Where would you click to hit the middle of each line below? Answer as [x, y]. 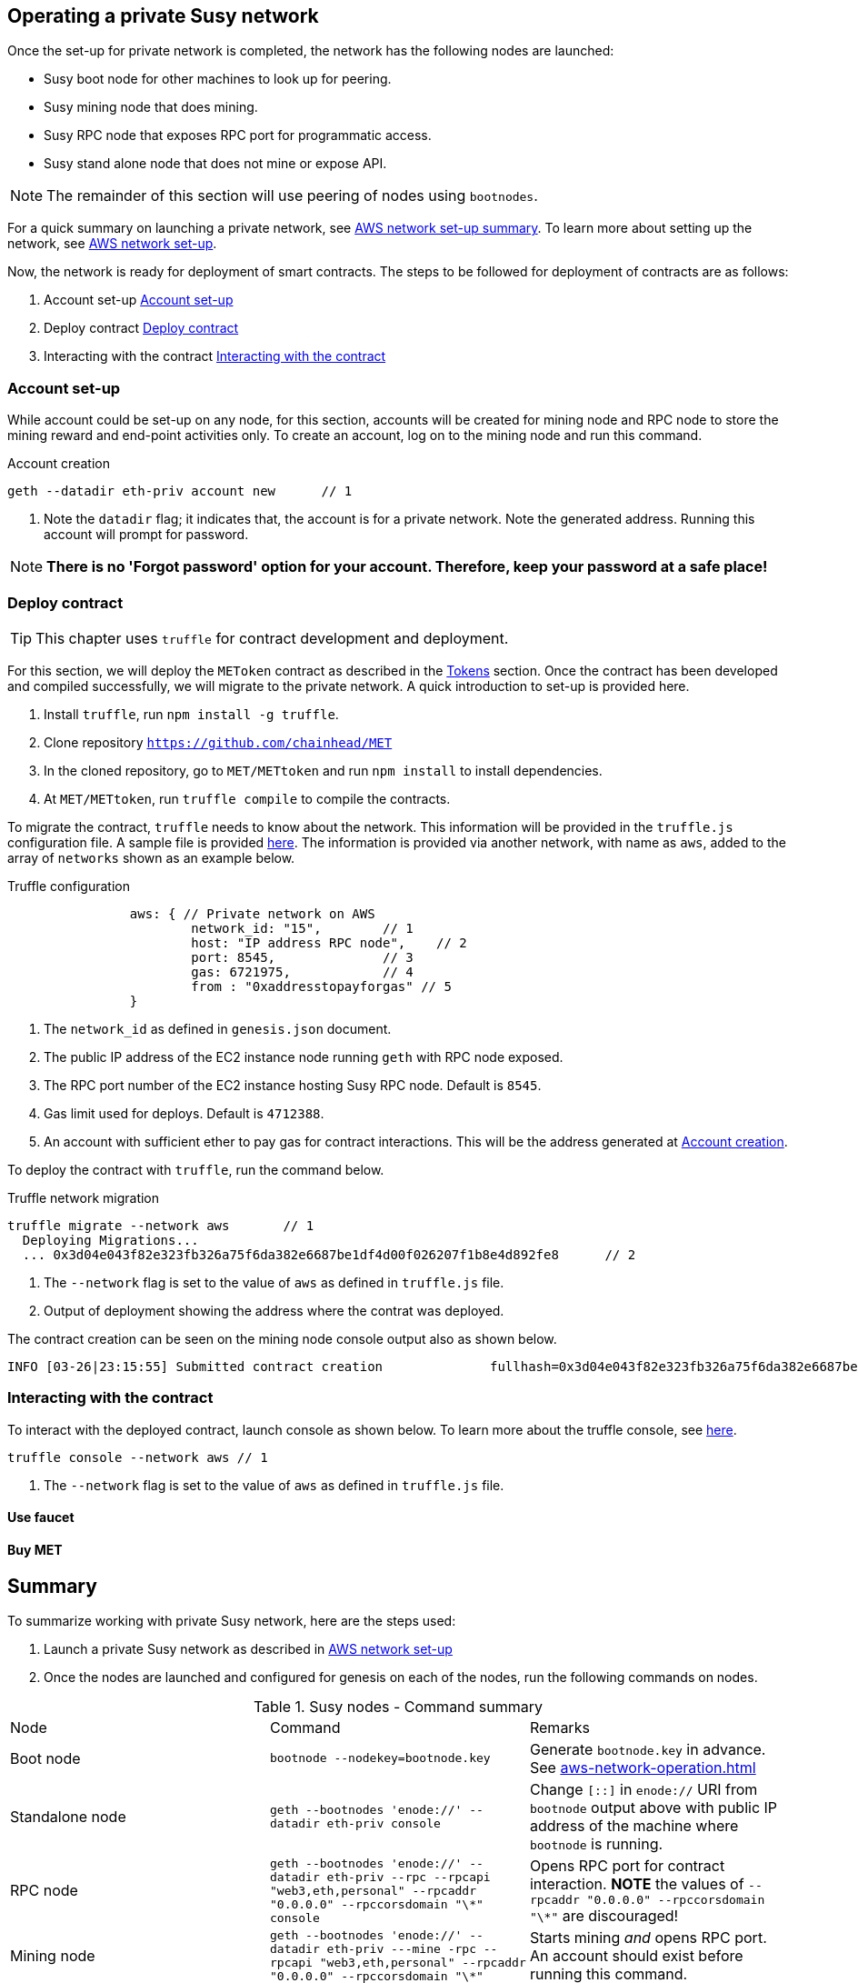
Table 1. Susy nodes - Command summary [398, 1706]
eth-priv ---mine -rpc [401, 1948]
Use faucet [41, 1517]
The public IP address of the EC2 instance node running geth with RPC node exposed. [304, 1057]
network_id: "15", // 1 [302, 928]
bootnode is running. [596, 1843]
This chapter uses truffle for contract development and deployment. [272, 638]
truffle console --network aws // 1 [138, 1457]
